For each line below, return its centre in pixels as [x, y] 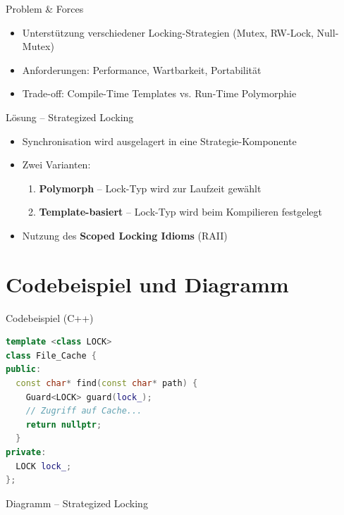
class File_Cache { [51, 355]
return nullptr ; [64, 424]
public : [24, 370]
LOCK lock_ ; [44, 466]
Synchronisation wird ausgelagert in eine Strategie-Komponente [159, 141]
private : [26, 452]
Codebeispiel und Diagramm [147, 284]
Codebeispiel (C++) [50, 317]
